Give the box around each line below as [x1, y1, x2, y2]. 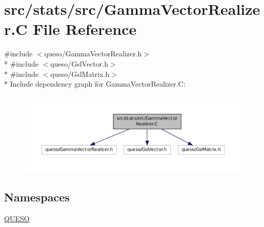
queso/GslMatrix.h [50, 68, 110, 79]
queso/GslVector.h [50, 58, 108, 69]
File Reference [33, 18, 137, 39]
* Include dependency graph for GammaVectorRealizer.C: [4, 78, 186, 89]
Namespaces [4, 189, 70, 204]
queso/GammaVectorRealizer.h [44, 48, 142, 59]
